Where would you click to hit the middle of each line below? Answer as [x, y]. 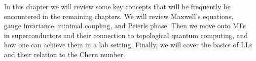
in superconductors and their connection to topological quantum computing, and [126, 35]
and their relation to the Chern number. [65, 54]
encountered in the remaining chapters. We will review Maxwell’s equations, [119, 16]
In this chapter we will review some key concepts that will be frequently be [117, 6]
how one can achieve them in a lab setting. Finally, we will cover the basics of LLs [128, 45]
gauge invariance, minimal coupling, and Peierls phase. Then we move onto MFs [125, 26]
